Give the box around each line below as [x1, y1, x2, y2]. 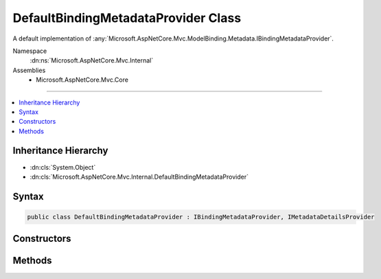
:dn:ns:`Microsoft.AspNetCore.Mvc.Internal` [30, 56, 154, 65]
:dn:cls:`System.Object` [30, 163, 96, 171]
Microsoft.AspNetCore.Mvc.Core [36, 76, 128, 84]
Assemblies [12, 66, 46, 74]
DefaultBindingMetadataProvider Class [12, 10, 242, 25]
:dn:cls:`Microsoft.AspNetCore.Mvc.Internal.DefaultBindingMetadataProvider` [30, 172, 249, 181]
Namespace [12, 47, 47, 55]
